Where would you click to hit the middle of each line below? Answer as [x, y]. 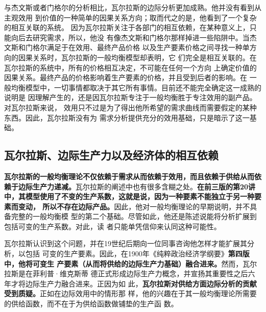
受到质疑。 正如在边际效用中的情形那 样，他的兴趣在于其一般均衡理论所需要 [130, 293]
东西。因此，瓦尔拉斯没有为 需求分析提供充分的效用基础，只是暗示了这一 [127, 117]
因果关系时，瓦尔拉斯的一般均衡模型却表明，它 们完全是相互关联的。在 [137, 57]
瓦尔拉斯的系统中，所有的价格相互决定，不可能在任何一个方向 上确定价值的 [130, 67]
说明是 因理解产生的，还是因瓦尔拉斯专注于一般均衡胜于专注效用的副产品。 [130, 97]
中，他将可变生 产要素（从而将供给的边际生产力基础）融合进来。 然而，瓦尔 [131, 263]
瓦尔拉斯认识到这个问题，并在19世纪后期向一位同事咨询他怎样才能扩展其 [126, 243]
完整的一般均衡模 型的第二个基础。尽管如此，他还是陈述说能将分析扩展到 [134, 216]
